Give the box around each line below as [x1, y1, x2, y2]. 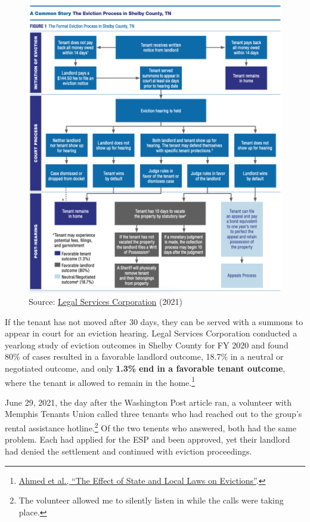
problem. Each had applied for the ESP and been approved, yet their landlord [5, 433, 290, 446]
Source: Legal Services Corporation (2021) [29, 295, 182, 308]
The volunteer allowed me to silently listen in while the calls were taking [18, 494, 284, 506]
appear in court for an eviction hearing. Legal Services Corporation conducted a [5, 327, 297, 339]
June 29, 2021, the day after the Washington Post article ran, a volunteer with [5, 396, 292, 408]
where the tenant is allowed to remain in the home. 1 [5, 374, 196, 388]
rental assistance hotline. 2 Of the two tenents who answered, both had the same [5, 420, 296, 434]
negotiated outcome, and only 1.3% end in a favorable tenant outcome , [5, 362, 286, 375]
